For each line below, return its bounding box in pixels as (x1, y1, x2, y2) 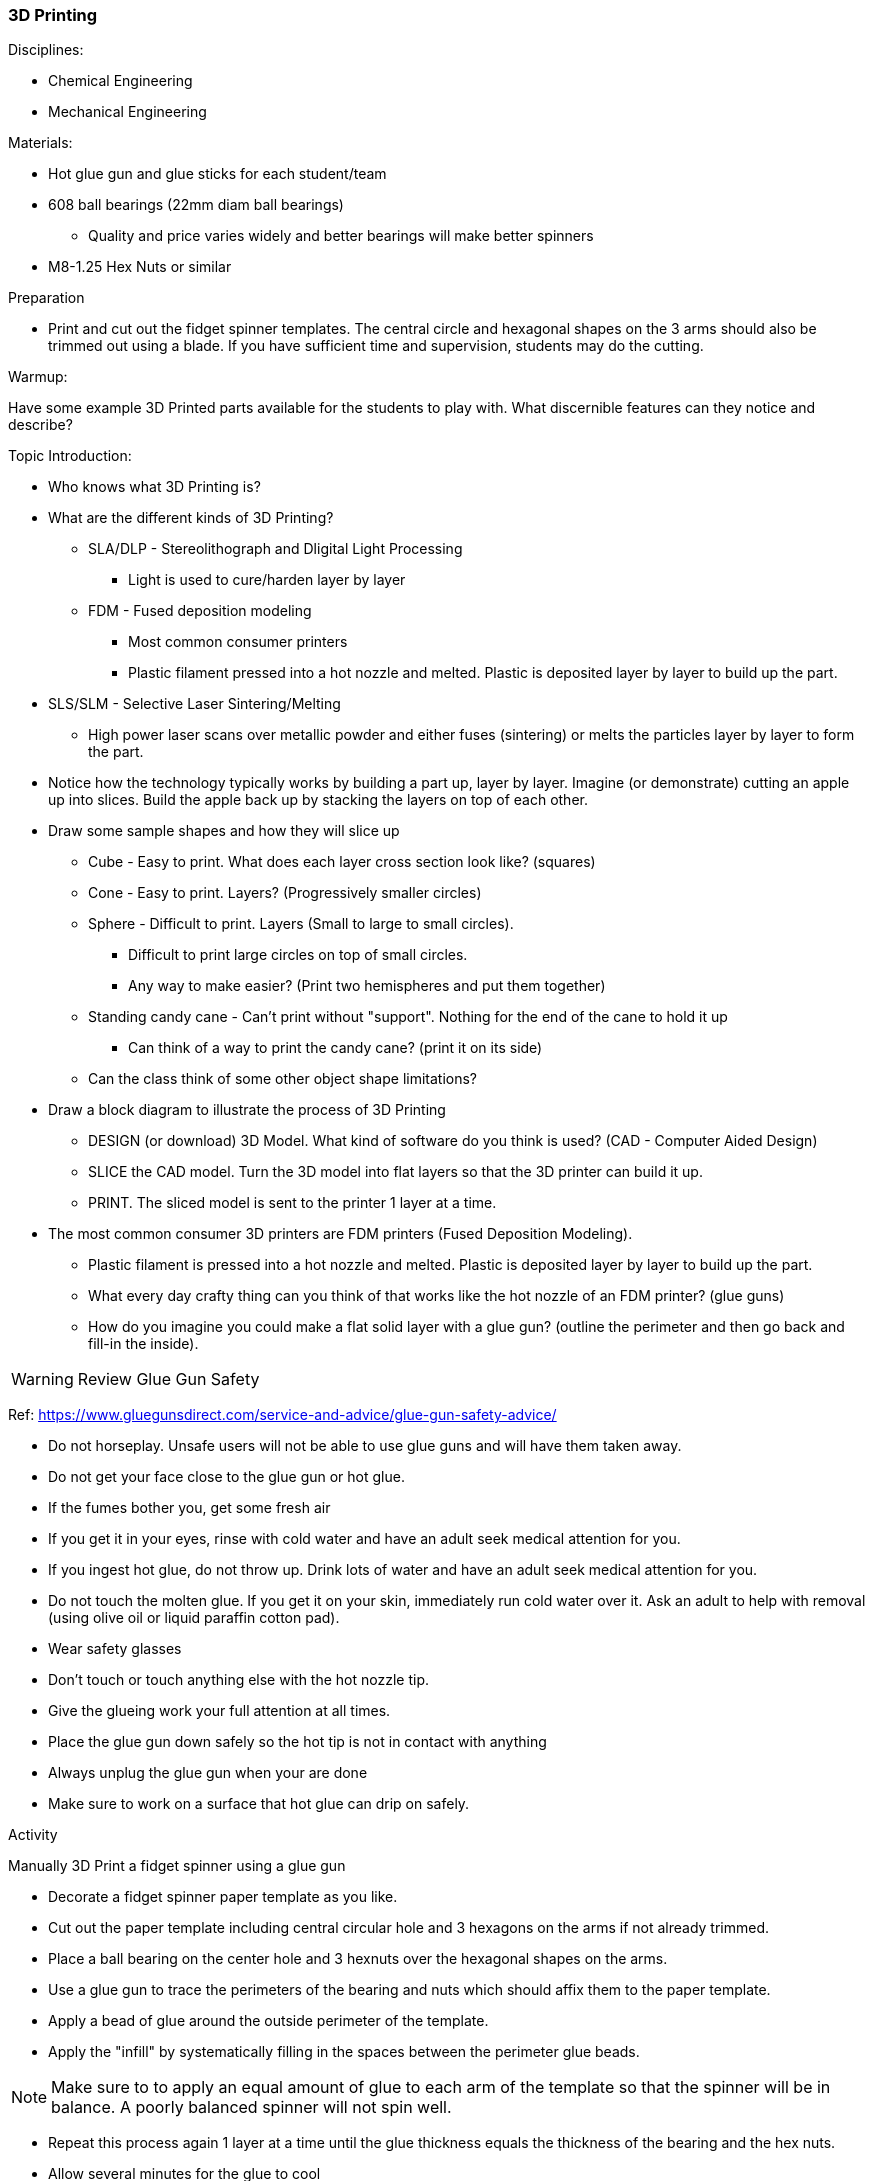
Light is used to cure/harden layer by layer (128, 571, 406, 589)
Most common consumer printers (128, 633, 348, 651)
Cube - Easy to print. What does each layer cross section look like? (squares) (88, 853, 596, 871)
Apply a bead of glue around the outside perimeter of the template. (48, 2012, 489, 2030)
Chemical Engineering (48, 72, 193, 90)
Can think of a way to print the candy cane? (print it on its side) (128, 1039, 543, 1057)
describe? (8, 416, 73, 434)
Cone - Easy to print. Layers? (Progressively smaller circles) (88, 884, 482, 902)
